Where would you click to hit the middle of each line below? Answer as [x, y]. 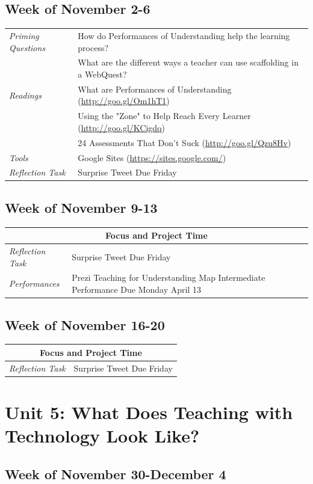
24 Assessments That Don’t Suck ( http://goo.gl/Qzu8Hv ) [184, 142]
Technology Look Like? [102, 436]
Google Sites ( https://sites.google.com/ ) [152, 157]
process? [93, 47]
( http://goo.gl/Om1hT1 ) [124, 101]
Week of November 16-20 [85, 324]
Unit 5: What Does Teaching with [149, 412]
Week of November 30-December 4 [116, 473]
